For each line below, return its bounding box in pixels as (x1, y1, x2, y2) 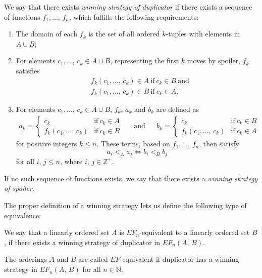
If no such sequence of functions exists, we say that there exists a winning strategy (4, 173, 258, 183)
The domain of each (16, 28, 78, 39)
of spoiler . (4, 183, 34, 193)
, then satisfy (199, 138, 239, 149)
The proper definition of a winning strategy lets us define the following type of (4, 200, 247, 211)
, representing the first (110, 55, 179, 66)
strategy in (4, 264, 37, 274)
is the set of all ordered (88, 28, 160, 39)
